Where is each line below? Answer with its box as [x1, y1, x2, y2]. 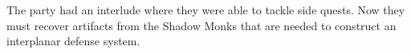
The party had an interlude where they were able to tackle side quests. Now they [6, 2, 405, 17]
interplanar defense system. [6, 33, 140, 49]
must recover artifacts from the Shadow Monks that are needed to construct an [6, 17, 397, 33]
